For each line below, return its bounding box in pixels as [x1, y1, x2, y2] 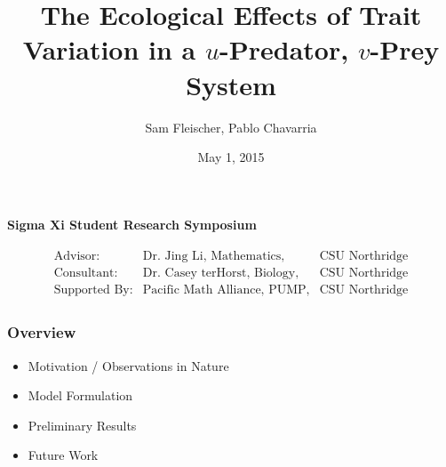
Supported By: [53, 284, 133, 297]
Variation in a [22, 31, 196, 68]
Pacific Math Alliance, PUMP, [142, 284, 310, 297]
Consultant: [53, 267, 118, 280]
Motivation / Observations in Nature [28, 356, 229, 374]
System [186, 66, 276, 102]
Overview [7, 321, 76, 343]
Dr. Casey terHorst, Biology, [142, 267, 299, 280]
